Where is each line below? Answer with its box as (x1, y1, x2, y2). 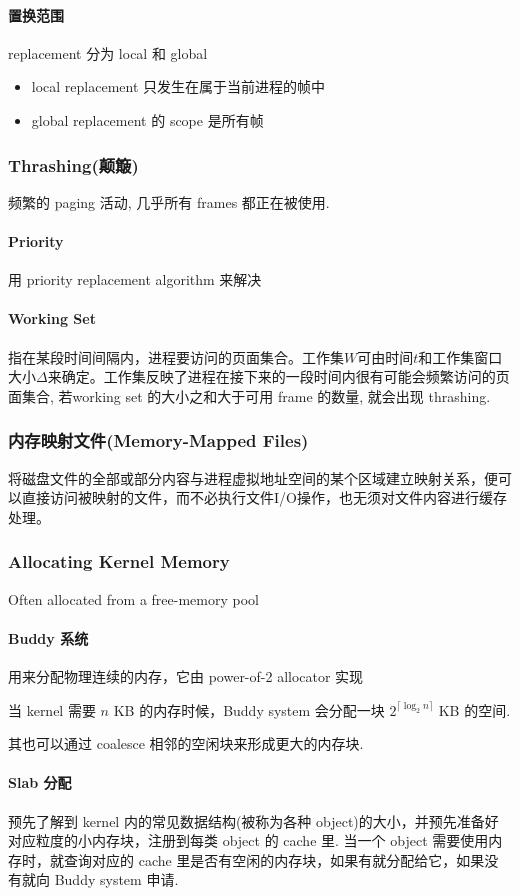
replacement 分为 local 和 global (8, 42, 208, 63)
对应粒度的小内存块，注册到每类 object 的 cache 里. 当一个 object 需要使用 (8, 830, 489, 851)
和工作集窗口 (418, 346, 503, 367)
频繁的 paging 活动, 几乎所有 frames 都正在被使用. (8, 191, 330, 212)
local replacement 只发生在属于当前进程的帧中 (31, 76, 326, 97)
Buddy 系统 (8, 627, 89, 648)
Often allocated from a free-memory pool (8, 588, 259, 609)
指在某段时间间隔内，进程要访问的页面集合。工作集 (8, 346, 344, 367)
